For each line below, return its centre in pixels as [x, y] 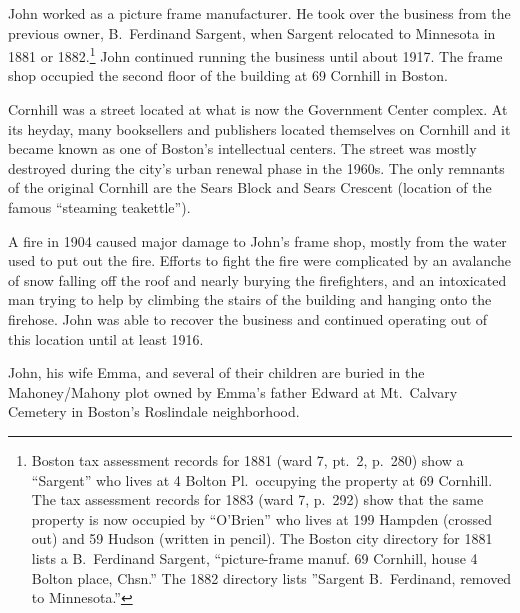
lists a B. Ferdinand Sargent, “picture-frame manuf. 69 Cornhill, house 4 [254, 557]
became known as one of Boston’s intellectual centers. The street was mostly [242, 148]
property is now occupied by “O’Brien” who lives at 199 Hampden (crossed [262, 518]
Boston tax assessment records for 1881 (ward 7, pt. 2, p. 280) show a [247, 459]
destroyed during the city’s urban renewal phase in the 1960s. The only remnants [256, 167]
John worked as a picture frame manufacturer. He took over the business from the [259, 13]
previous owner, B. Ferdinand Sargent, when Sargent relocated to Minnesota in [252, 32]
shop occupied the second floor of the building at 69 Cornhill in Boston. [228, 75]
